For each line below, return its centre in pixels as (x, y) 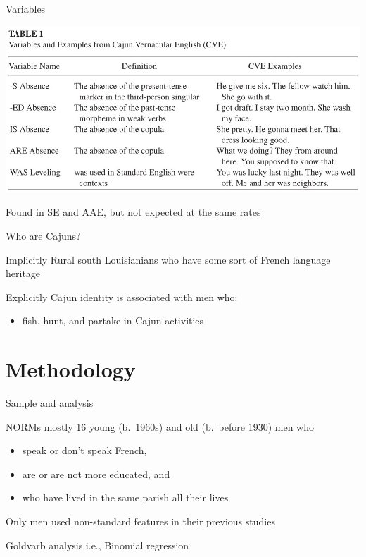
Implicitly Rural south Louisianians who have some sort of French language (168, 259)
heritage (23, 273)
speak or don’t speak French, (84, 450)
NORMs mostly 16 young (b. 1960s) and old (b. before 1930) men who (160, 426)
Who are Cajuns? (43, 235)
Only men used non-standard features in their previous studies (140, 521)
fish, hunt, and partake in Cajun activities (113, 320)
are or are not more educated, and (96, 473)
